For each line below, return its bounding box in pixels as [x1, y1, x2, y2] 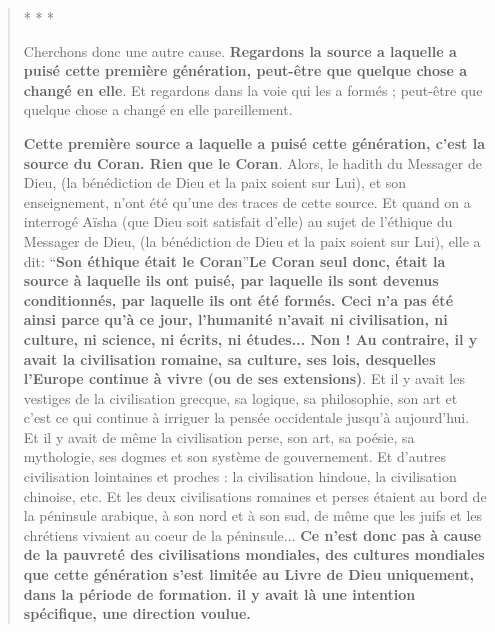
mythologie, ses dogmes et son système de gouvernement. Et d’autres [23, 446, 447, 467]
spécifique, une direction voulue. [23, 603, 251, 624]
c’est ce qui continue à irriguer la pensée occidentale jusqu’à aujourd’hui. [23, 407, 470, 428]
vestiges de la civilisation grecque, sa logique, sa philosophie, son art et [23, 387, 458, 408]
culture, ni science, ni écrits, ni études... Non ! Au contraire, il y [23, 328, 478, 349]
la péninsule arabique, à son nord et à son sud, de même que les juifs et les [23, 505, 483, 526]
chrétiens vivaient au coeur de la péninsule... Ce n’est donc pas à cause [23, 524, 482, 545]
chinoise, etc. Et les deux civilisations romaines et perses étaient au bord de [23, 485, 487, 506]
